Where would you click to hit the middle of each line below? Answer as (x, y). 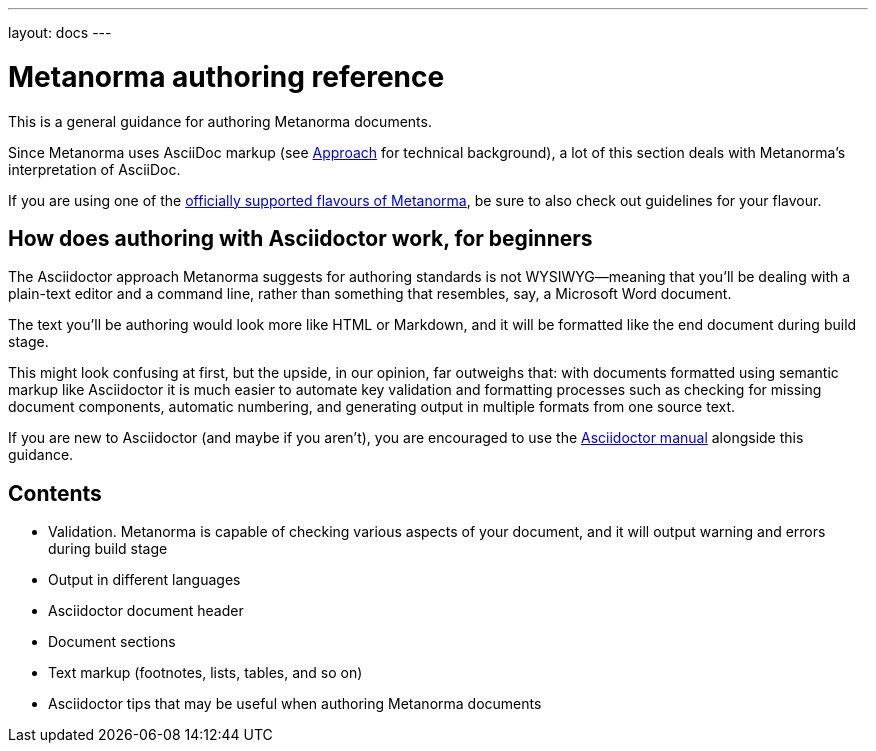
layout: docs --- (60, 32)
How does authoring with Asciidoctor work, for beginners (300, 238)
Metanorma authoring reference (226, 76)
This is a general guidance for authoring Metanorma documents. (220, 121)
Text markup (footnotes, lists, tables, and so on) (205, 673)
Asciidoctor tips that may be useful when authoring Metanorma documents (295, 704)
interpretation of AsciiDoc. (94, 169)
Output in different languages (144, 580)
